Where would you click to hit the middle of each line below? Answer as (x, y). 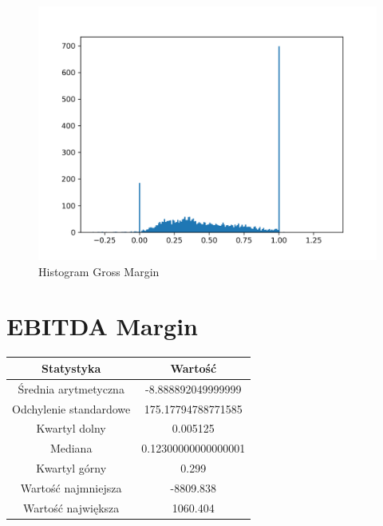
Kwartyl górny (71, 468)
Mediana (71, 448)
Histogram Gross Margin (99, 271)
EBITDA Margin (102, 326)
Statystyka (71, 368)
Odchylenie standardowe (71, 408)
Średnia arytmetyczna (71, 388)
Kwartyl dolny (71, 428)
